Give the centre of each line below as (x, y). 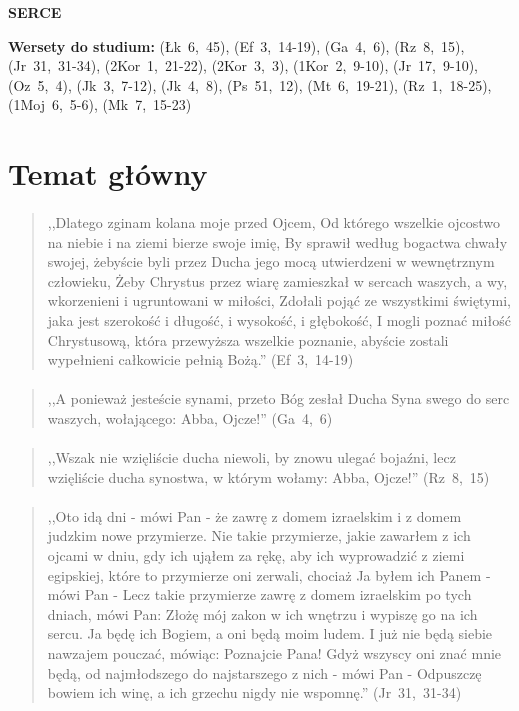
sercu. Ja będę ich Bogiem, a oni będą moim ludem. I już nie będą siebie (270, 633)
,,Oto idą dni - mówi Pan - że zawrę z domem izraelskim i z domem (254, 515)
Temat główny (108, 173)
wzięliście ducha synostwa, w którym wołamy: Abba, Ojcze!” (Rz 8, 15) (268, 476)
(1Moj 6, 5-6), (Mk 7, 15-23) (100, 104)
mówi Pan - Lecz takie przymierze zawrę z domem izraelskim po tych (259, 594)
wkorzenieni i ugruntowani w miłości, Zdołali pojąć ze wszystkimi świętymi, (279, 300)
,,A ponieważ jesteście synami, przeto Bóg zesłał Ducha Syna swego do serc (278, 398)
